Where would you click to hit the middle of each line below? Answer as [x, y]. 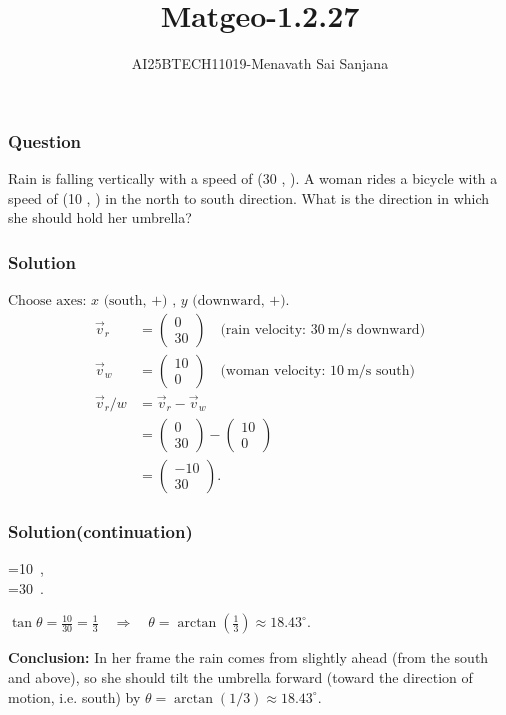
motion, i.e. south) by [74, 696]
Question [45, 140]
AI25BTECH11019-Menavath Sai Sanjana [260, 63]
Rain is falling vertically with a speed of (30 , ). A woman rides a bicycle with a [253, 178]
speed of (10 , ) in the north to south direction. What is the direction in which [249, 197]
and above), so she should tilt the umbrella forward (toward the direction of [240, 676]
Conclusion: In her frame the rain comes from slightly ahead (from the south [248, 657]
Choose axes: [47, 301]
